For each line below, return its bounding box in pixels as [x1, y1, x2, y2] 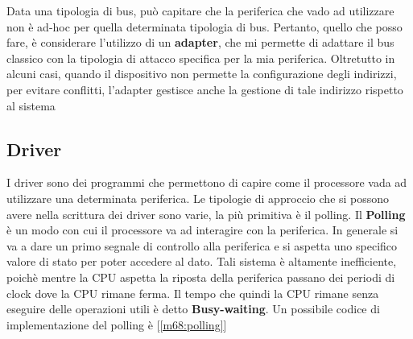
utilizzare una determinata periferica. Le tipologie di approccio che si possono [6, 189, 390, 206]
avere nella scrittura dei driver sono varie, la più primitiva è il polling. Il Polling [6, 205, 406, 222]
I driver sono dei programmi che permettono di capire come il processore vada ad [6, 174, 407, 191]
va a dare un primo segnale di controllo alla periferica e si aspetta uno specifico [6, 237, 398, 254]
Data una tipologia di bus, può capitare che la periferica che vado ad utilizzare [6, 2, 394, 19]
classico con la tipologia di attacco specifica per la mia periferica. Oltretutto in [6, 49, 395, 66]
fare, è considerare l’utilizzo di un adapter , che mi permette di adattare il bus [6, 34, 394, 51]
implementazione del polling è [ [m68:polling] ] [6, 316, 227, 333]
